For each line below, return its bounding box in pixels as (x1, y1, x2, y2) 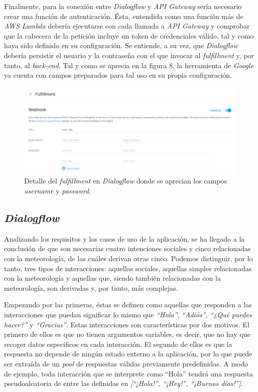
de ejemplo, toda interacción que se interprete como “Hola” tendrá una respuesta (4, 368, 253, 378)
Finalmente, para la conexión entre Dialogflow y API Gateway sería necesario (4, 1, 242, 11)
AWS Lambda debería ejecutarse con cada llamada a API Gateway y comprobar (4, 21, 250, 31)
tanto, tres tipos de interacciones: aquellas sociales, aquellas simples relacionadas (4, 263, 252, 273)
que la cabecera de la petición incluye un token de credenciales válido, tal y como (4, 30, 254, 41)
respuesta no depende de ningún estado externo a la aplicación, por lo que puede (4, 348, 252, 359)
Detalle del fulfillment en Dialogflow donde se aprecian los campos (24, 175, 227, 186)
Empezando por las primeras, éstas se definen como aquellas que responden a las (4, 299, 252, 310)
